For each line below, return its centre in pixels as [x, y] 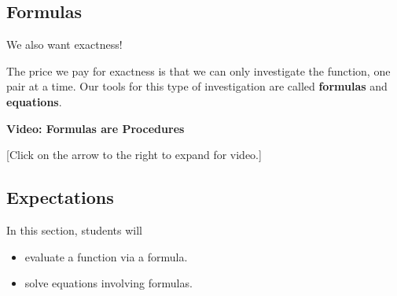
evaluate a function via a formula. [106, 256]
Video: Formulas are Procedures [96, 128]
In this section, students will [74, 229]
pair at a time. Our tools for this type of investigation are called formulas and [197, 86]
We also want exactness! [64, 44]
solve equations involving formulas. [108, 283]
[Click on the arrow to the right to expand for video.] [134, 155]
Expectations [60, 197]
